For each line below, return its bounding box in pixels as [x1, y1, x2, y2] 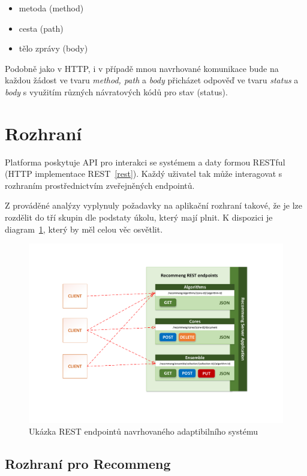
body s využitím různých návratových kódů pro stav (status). [5, 85, 228, 98]
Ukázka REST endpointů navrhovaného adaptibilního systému [29, 425, 258, 438]
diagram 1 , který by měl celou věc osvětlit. [5, 222, 163, 235]
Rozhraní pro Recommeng [5, 454, 171, 473]
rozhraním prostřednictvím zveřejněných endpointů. [5, 179, 195, 191]
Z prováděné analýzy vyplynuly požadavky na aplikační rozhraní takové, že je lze [5, 199, 302, 212]
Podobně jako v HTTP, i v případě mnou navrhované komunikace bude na [5, 62, 279, 74]
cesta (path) [19, 22, 64, 34]
